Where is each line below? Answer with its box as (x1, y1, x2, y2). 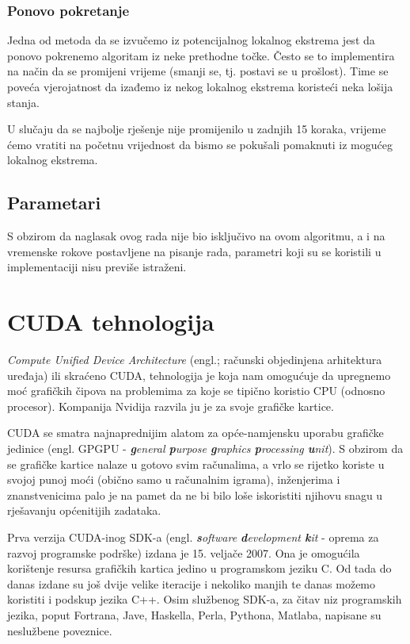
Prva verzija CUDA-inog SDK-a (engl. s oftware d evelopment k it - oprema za (7, 529, 379, 546)
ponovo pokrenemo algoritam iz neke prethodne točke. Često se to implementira (7, 47, 395, 63)
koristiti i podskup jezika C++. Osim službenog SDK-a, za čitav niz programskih (7, 591, 402, 608)
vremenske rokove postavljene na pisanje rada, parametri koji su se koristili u (7, 243, 382, 259)
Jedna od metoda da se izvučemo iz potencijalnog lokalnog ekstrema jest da (7, 32, 375, 48)
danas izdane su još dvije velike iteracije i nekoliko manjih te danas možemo (7, 575, 376, 592)
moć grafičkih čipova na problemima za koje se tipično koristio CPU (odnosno (7, 382, 385, 399)
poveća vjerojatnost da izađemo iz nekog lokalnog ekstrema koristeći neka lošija (7, 79, 393, 94)
